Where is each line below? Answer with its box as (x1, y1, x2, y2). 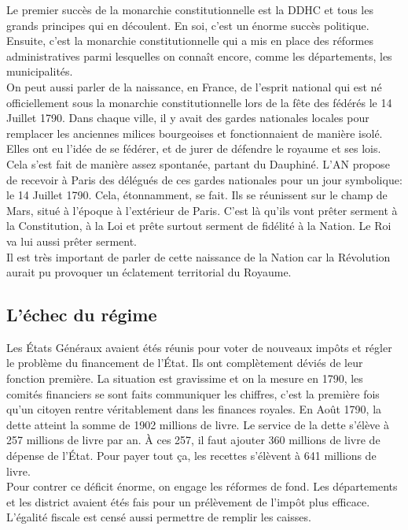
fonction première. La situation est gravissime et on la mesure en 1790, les (6, 370, 363, 387)
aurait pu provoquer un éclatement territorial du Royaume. (6, 264, 292, 280)
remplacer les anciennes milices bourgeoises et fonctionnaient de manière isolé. (6, 124, 383, 141)
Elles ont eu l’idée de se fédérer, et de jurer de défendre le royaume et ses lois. (6, 140, 381, 157)
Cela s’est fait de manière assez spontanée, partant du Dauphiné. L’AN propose (6, 155, 390, 172)
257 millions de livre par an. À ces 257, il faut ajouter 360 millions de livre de (6, 432, 380, 448)
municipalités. (6, 63, 73, 80)
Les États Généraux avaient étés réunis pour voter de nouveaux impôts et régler (6, 339, 392, 355)
